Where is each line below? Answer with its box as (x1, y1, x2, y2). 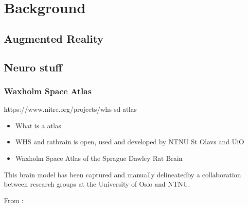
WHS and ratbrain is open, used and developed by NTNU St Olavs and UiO (15, 137, 244, 147)
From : (4, 195, 24, 205)
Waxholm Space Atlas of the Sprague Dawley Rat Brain (15, 153, 183, 163)
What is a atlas (15, 120, 61, 130)
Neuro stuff (4, 59, 62, 74)
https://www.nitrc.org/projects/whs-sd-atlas (4, 104, 137, 114)
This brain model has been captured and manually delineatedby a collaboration (4, 169, 241, 179)
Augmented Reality (4, 31, 104, 46)
